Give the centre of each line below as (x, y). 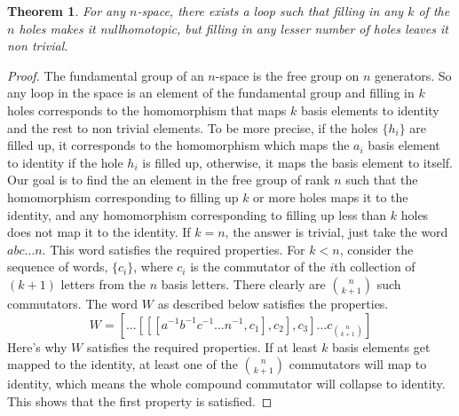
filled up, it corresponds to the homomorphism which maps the (178, 145)
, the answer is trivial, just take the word (336, 232)
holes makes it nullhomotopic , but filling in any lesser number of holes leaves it (233, 28)
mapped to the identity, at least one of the (123, 364)
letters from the (103, 283)
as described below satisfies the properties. (273, 303)
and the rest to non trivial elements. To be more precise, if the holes (193, 127)
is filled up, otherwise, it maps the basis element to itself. (297, 162)
